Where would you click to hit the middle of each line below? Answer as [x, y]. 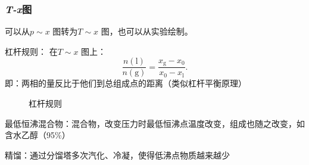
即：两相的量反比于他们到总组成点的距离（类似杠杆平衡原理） [126, 83]
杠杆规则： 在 [31, 51]
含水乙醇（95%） [38, 135]
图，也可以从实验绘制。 [147, 31]
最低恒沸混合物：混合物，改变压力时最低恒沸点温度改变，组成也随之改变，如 [155, 123]
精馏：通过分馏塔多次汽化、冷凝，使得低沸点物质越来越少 [117, 155]
